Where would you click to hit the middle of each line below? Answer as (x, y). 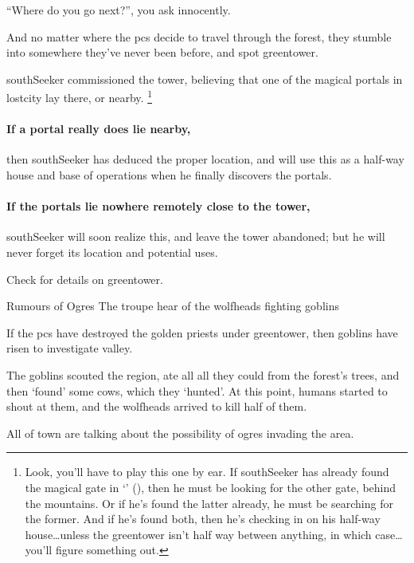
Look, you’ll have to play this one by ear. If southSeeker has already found (207, 472)
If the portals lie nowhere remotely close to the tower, (158, 206)
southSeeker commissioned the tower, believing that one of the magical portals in (205, 79)
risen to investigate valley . (70, 348)
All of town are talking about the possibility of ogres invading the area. (180, 433)
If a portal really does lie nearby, (99, 129)
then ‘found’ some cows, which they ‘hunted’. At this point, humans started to (197, 390)
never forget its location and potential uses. (112, 252)
